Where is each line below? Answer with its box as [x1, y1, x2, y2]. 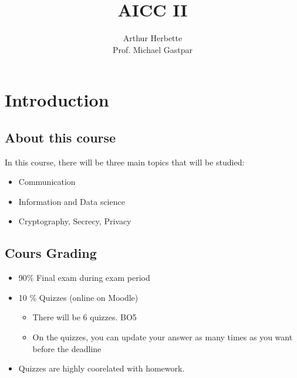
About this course [5, 128, 116, 146]
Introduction [5, 88, 109, 112]
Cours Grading [5, 244, 97, 262]
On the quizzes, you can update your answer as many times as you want [32, 331, 293, 343]
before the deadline [32, 342, 102, 354]
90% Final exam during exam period [18, 271, 150, 284]
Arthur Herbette [123, 32, 183, 44]
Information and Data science [18, 195, 125, 207]
